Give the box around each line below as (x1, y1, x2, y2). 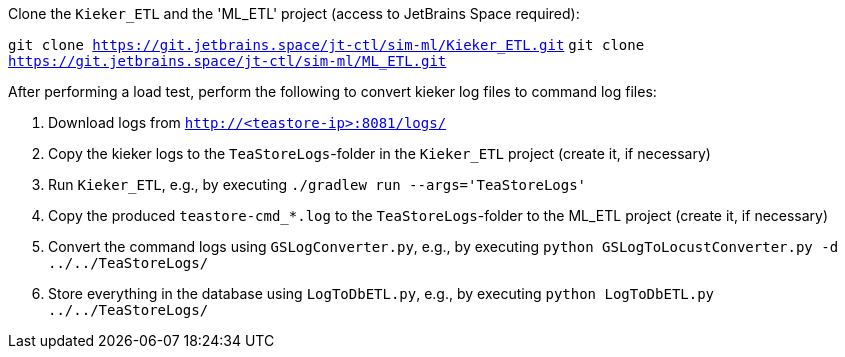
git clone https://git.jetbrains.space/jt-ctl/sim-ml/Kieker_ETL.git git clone (8, 37, 645, 53)
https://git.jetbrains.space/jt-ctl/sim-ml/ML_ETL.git (8, 53, 447, 69)
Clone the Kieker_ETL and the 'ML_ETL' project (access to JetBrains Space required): (8, 5, 580, 22)
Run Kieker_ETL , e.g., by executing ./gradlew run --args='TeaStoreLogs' (48, 176, 587, 193)
